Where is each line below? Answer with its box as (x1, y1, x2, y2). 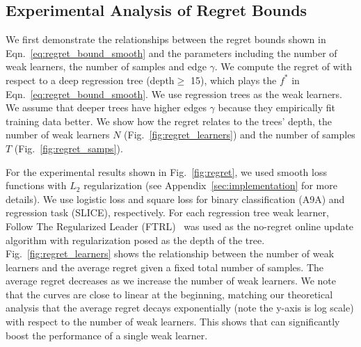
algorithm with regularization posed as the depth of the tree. (6, 232, 265, 247)
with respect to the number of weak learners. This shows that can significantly (6, 314, 340, 329)
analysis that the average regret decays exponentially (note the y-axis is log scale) (6, 300, 354, 315)
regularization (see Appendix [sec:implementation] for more (83, 178, 337, 193)
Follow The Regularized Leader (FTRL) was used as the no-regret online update (6, 218, 354, 233)
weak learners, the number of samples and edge (6, 59, 207, 74)
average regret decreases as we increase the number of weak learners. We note (6, 273, 337, 288)
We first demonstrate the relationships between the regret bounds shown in (6, 32, 326, 47)
